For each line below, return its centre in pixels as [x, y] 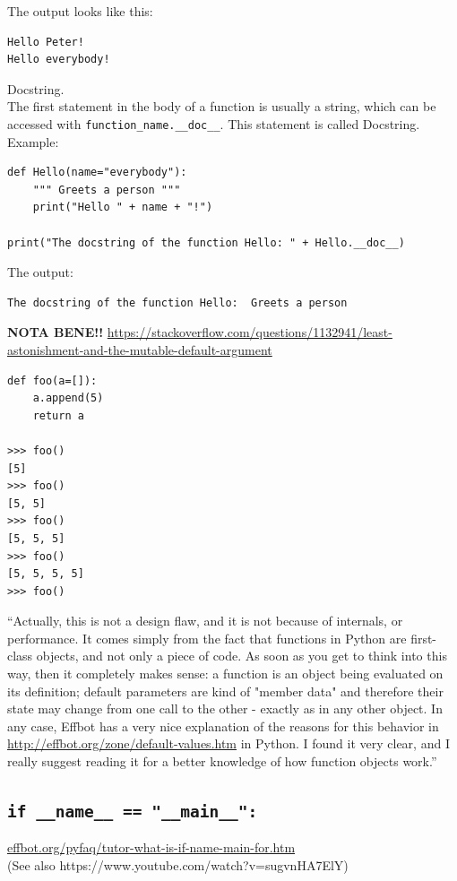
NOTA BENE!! [56, 332]
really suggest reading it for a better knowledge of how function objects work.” [222, 761]
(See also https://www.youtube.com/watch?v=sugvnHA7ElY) [178, 865]
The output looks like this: [80, 11]
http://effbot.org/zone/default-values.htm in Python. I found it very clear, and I [228, 743]
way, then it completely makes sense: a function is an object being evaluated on [225, 674]
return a [58, 415]
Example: [33, 141]
